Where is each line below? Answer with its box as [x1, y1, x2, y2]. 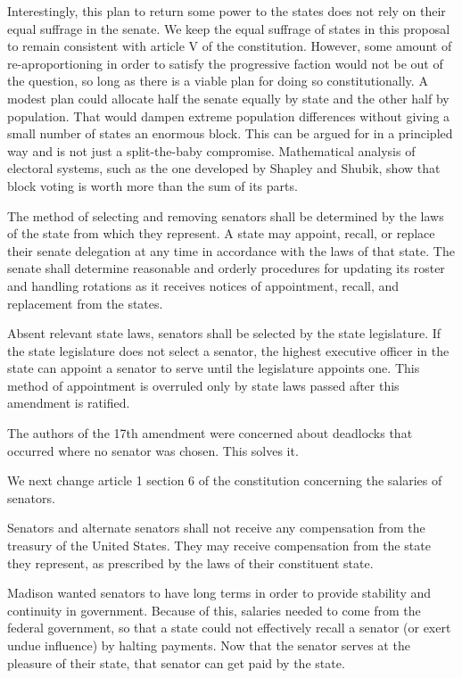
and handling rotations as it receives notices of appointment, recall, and [7, 276, 400, 294]
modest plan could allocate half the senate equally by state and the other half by [7, 88, 450, 107]
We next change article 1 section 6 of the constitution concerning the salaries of [7, 471, 442, 490]
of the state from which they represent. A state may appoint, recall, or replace [7, 224, 435, 243]
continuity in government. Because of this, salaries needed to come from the [7, 600, 421, 619]
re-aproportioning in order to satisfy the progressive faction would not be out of [7, 54, 443, 72]
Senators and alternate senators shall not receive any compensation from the [7, 518, 425, 537]
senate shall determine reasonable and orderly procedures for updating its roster [7, 259, 445, 277]
